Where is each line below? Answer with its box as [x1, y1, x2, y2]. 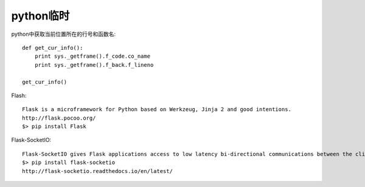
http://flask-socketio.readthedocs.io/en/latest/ [22, 168, 173, 174]
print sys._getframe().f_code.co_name [34, 53, 151, 60]
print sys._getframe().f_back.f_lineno [34, 61, 154, 68]
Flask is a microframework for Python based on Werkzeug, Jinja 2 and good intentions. [22, 106, 292, 113]
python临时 [11, 9, 70, 22]
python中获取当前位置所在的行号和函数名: [11, 30, 116, 38]
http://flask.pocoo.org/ [22, 114, 96, 121]
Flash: [11, 92, 27, 99]
